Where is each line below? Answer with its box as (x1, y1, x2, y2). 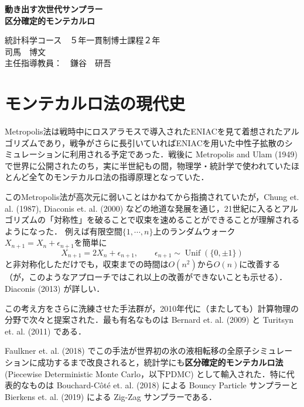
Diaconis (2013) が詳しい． (5, 282, 105, 294)
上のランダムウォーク (153, 225, 235, 237)
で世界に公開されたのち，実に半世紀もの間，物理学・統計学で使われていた (5, 159, 291, 171)
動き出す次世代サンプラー (5, 3, 103, 15)
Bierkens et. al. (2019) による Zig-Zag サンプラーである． (5, 390, 217, 402)
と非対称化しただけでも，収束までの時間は (5, 258, 169, 270)
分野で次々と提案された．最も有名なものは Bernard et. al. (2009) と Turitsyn (5, 313, 294, 326)
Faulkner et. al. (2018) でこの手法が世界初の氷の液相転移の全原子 (5, 344, 252, 357)
